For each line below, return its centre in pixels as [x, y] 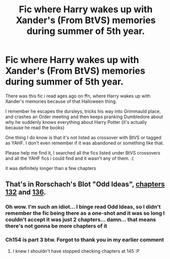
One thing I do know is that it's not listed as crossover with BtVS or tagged [83, 137]
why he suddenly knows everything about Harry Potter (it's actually [76, 122]
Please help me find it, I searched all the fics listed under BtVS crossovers [83, 153]
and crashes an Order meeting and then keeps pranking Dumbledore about [84, 117]
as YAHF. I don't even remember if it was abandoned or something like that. [85, 143]
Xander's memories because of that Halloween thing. [61, 101]
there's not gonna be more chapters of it [56, 226]
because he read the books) [35, 127]
